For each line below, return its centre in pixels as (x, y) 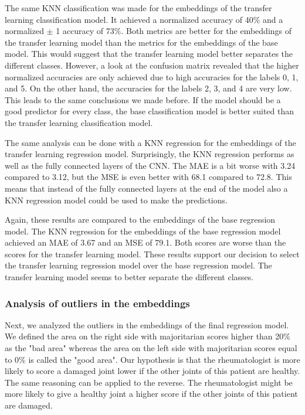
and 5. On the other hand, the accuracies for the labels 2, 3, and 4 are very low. (148, 88)
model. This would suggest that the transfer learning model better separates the (149, 54)
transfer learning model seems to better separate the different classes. (129, 277)
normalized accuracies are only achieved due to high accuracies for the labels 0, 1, (152, 76)
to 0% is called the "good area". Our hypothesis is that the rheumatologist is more (152, 359)
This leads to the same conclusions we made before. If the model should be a (143, 99)
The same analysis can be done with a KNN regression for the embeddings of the (150, 142)
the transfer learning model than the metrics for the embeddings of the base (141, 42)
